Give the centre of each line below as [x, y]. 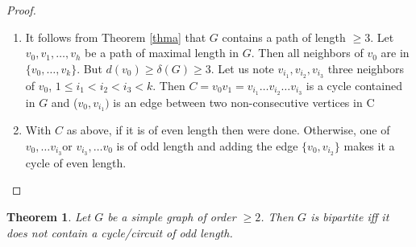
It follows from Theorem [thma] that [116, 37]
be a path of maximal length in [162, 53]
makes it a [369, 145]
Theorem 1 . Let [49, 216]
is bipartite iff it [350, 216]
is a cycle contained [354, 85]
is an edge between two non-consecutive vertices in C [244, 102]
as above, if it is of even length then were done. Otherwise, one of [228, 130]
